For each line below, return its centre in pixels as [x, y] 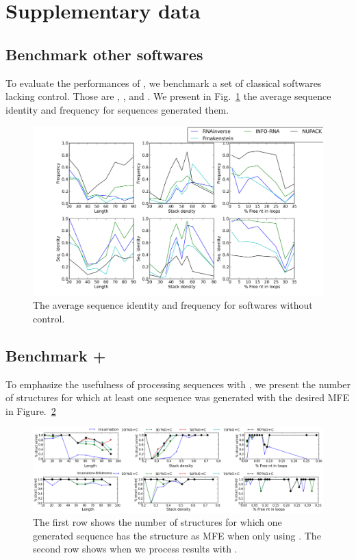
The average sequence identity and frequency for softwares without [173, 305]
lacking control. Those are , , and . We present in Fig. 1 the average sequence [168, 96]
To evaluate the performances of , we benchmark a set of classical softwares [164, 82]
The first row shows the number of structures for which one [157, 522]
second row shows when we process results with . [135, 549]
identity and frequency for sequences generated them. [117, 109]
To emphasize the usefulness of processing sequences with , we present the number [178, 384]
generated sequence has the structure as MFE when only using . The [177, 535]
